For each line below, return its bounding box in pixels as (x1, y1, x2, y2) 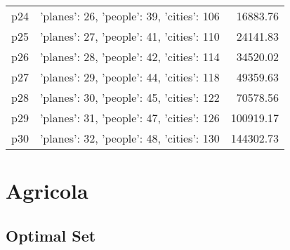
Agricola (6, 176, 88, 205)
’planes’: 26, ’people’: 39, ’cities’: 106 (39, 8, 220, 24)
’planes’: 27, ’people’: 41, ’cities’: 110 (39, 28, 220, 44)
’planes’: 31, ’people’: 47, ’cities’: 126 (39, 110, 220, 126)
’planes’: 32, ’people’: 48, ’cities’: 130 (39, 130, 220, 146)
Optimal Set (6, 224, 96, 246)
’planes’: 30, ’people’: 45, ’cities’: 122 (39, 89, 220, 105)
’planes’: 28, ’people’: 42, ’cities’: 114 (39, 48, 220, 65)
